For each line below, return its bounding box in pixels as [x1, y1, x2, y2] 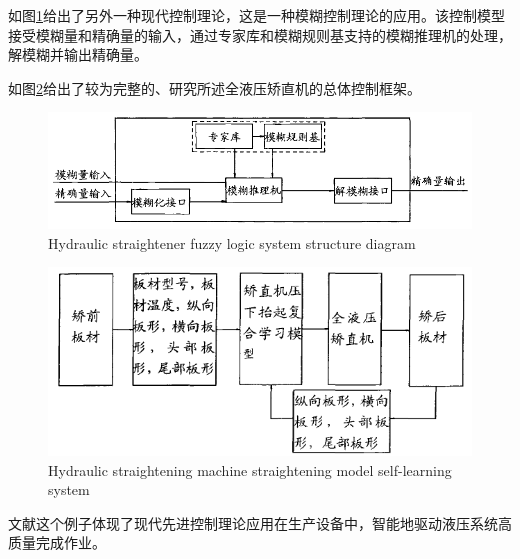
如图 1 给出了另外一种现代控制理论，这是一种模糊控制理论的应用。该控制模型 [8, 5, 505, 25]
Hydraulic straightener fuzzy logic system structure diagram [48, 232, 416, 253]
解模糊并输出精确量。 [8, 44, 148, 65]
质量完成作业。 [8, 532, 106, 553]
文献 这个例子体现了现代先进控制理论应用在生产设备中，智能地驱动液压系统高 [8, 512, 512, 533]
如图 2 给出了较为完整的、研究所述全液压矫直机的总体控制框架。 [8, 77, 421, 98]
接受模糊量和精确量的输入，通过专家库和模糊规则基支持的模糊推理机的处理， [8, 24, 512, 45]
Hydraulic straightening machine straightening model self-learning [48, 459, 452, 480]
